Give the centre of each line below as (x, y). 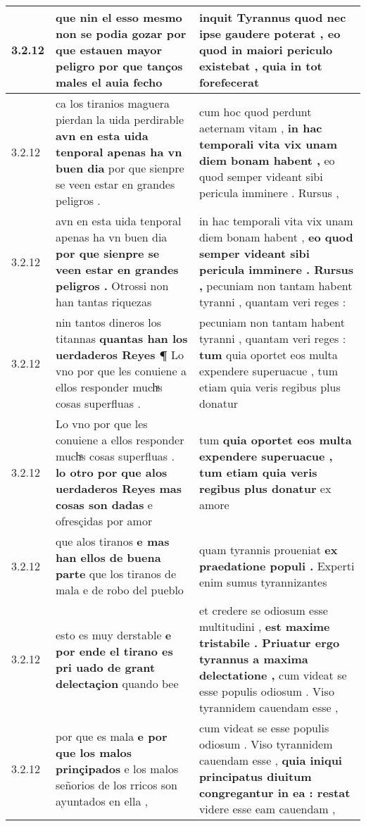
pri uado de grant (106, 667)
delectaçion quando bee (117, 683)
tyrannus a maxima (253, 659)
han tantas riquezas (104, 302)
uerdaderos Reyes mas (119, 488)
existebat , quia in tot (260, 66)
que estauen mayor (109, 50)
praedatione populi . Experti (277, 565)
